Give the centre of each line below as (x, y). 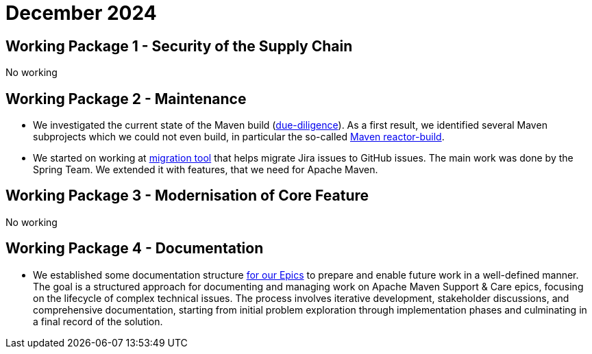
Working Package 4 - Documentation (135, 249)
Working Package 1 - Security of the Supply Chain (179, 46)
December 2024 (81, 13)
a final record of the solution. (98, 321)
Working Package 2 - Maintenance (126, 99)
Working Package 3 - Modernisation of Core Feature (187, 196)
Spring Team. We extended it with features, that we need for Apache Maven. (206, 170)
